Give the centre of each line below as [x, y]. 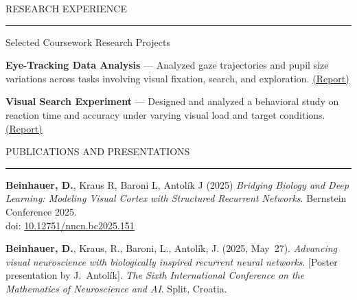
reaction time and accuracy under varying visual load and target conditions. [165, 114]
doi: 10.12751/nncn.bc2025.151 [70, 225]
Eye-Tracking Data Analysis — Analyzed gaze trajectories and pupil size [167, 65]
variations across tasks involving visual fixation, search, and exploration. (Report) [177, 78]
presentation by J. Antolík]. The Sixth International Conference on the [155, 275]
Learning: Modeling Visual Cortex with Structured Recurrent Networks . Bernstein [176, 198]
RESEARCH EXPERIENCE [66, 8]
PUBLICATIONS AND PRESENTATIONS [98, 151]
